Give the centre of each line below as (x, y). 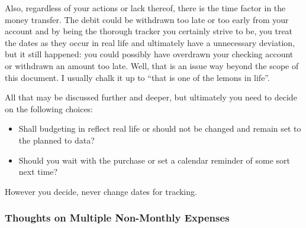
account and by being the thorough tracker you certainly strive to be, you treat (149, 31)
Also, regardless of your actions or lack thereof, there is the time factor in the (145, 8)
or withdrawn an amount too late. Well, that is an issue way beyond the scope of (152, 65)
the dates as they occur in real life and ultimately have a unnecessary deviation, (150, 42)
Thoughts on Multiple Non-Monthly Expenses (117, 218)
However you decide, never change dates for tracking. (101, 191)
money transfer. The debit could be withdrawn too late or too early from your (147, 19)
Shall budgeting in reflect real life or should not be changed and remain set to (160, 128)
